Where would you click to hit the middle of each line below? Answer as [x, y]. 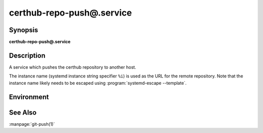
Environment [29, 97]
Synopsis [24, 30]
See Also [23, 112]
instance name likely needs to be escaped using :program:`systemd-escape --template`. [98, 83]
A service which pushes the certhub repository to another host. [73, 67]
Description [27, 55]
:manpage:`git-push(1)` [32, 124]
